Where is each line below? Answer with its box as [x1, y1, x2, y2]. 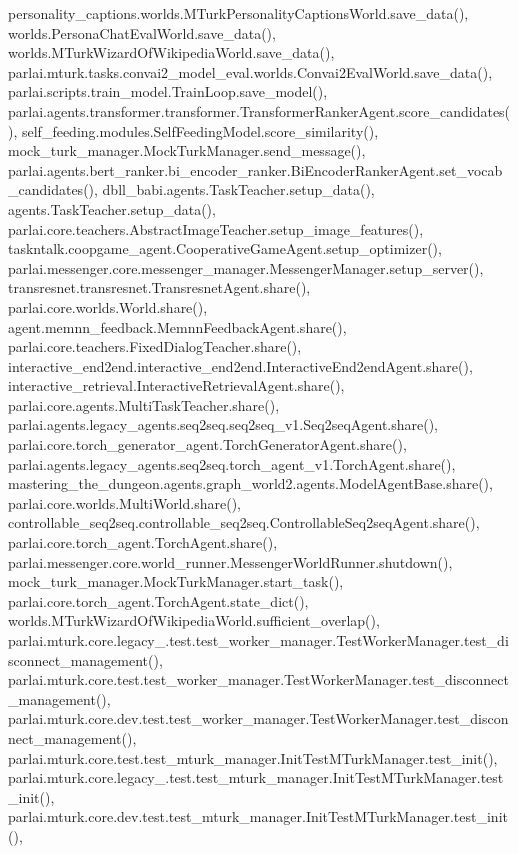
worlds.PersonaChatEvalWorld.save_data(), [8, 22, 276, 43]
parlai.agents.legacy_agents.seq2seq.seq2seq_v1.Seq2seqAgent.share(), [8, 414, 439, 435]
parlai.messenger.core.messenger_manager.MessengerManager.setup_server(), [8, 257, 484, 278]
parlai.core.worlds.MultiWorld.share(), [8, 492, 241, 513]
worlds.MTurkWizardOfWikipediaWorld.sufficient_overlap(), [8, 610, 380, 631]
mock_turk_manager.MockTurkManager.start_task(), [8, 571, 344, 592]
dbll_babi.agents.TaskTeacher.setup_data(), [102, 179, 375, 200]
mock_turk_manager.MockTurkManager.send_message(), [8, 140, 366, 161]
